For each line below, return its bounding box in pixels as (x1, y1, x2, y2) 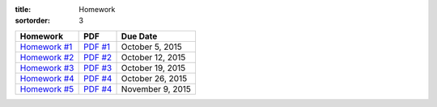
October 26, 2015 (121, 72, 188, 84)
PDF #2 (83, 51, 112, 63)
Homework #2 (19, 51, 74, 63)
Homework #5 (19, 83, 74, 94)
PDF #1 (83, 41, 111, 52)
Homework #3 (19, 62, 74, 73)
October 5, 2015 (121, 41, 182, 52)
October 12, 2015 (121, 51, 186, 63)
